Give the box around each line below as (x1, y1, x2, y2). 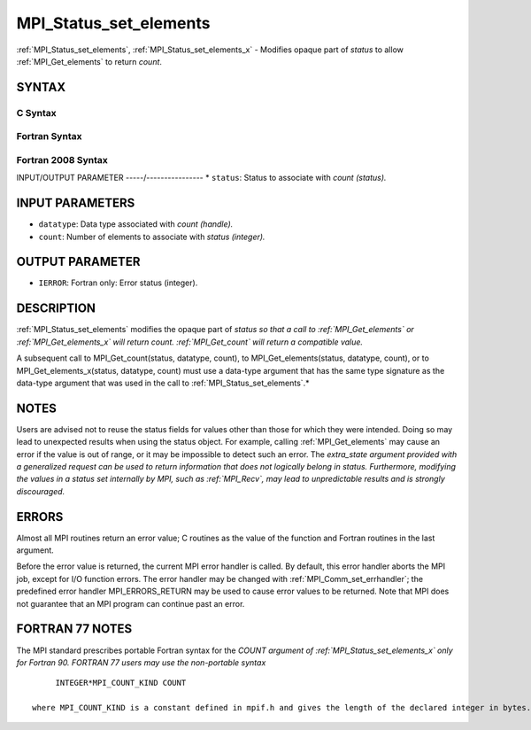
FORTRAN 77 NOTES (16, 621, 133, 637)
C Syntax (16, 106, 57, 119)
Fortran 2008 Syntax (16, 153, 108, 166)
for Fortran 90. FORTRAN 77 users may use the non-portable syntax (16, 656, 266, 668)
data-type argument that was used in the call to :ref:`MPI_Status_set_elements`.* (16, 377, 310, 388)
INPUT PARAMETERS (16, 196, 135, 211)
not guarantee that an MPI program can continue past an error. (16, 598, 245, 609)
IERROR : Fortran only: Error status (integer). (38, 277, 198, 288)
